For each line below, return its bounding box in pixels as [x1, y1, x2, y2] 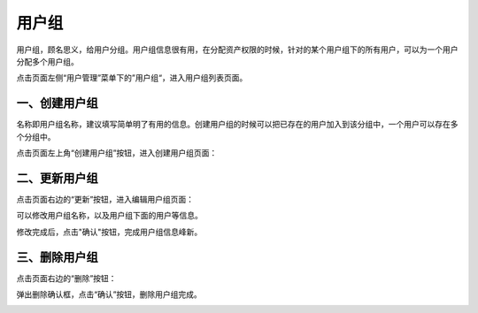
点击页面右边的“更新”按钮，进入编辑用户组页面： [16, 194, 195, 204]
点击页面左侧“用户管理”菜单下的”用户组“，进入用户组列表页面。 [16, 73, 248, 83]
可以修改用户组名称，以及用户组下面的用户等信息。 [16, 210, 203, 221]
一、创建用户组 [16, 95, 98, 111]
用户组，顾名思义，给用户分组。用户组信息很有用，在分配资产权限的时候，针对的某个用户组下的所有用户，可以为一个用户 [16, 44, 459, 55]
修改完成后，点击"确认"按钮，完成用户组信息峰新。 [16, 226, 203, 237]
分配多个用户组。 [16, 56, 79, 66]
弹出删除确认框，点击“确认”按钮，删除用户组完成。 [16, 289, 203, 300]
